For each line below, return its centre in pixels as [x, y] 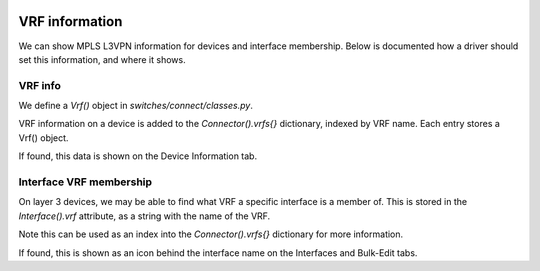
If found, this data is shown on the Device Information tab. [138, 156]
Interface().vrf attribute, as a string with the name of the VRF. [144, 216]
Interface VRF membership [85, 182]
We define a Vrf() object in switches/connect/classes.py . [136, 106]
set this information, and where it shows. [102, 59]
